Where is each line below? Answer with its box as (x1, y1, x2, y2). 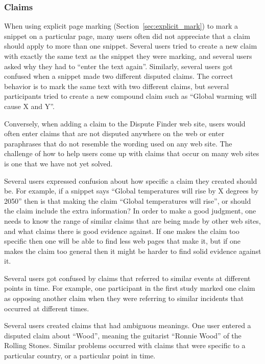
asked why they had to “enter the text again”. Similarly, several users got (4, 60, 233, 71)
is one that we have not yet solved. (4, 158, 113, 168)
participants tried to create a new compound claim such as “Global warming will (4, 91, 257, 101)
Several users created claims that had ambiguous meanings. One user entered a (4, 320, 251, 331)
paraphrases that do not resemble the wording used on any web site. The (4, 138, 232, 148)
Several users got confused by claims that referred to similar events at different (4, 272, 251, 283)
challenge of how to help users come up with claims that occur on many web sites (4, 148, 259, 159)
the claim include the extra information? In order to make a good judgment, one (4, 205, 256, 216)
